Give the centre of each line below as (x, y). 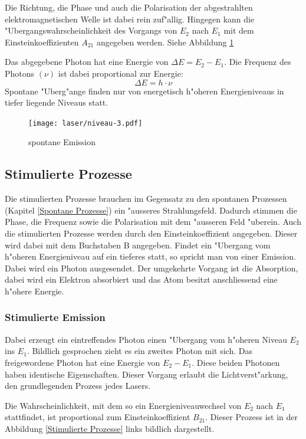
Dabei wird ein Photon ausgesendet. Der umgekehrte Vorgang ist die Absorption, (152, 268)
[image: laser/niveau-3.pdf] (85, 123)
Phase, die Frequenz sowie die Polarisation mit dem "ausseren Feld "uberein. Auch (153, 222)
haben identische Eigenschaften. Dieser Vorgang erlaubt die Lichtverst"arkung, (147, 374)
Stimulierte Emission (55, 317)
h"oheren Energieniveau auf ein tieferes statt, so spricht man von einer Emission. (150, 256)
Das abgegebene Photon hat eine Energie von (87, 62)
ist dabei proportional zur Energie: (121, 73)
